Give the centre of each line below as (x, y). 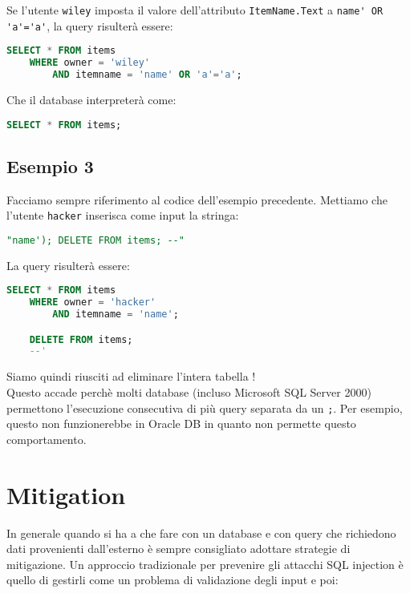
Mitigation (66, 494)
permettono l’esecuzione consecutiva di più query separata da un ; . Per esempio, (205, 407)
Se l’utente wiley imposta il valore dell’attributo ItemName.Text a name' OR (195, 10)
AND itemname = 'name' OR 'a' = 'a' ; (147, 75)
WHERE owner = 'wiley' (90, 63)
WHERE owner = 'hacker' (93, 303)
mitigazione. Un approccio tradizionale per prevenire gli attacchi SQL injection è (205, 564)
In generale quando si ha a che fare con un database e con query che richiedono (201, 532)
